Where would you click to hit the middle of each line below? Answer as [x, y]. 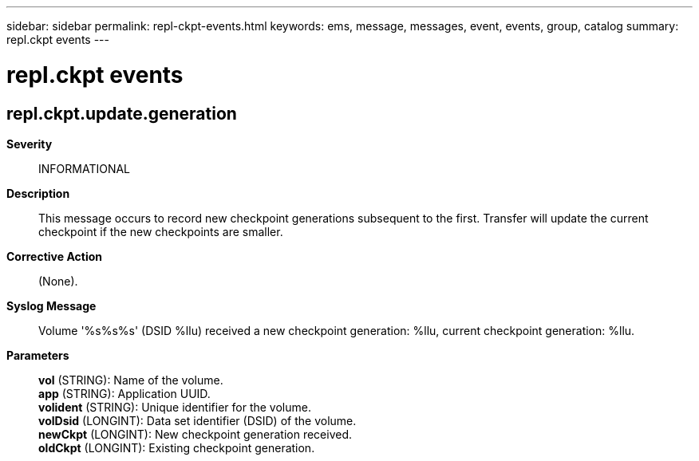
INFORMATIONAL [85, 168]
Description [38, 193]
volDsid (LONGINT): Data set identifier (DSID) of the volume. [197, 420]
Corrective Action [54, 256]
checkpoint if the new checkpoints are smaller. [161, 231]
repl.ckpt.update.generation [122, 113]
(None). [58, 281]
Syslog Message [51, 305]
